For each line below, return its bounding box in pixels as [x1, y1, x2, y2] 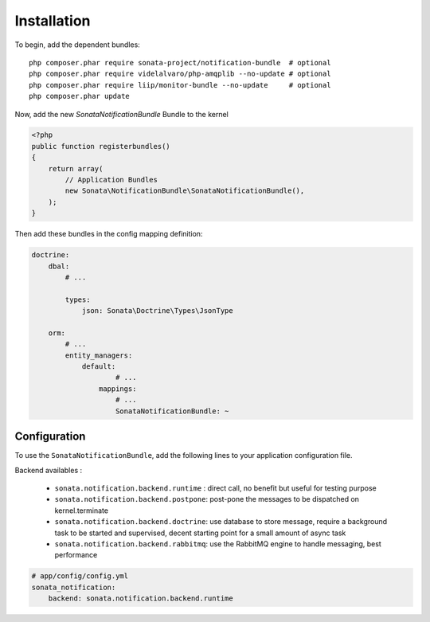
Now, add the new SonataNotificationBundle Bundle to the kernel [14, 109, 229, 119]
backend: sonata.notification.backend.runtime [48, 594, 234, 603]
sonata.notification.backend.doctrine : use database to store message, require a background [54, 517, 388, 526]
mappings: [98, 384, 137, 393]
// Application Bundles [64, 175, 158, 185]
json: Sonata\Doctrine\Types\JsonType [81, 307, 234, 315]
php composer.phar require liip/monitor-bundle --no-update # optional [29, 80, 331, 89]
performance [54, 550, 98, 560]
